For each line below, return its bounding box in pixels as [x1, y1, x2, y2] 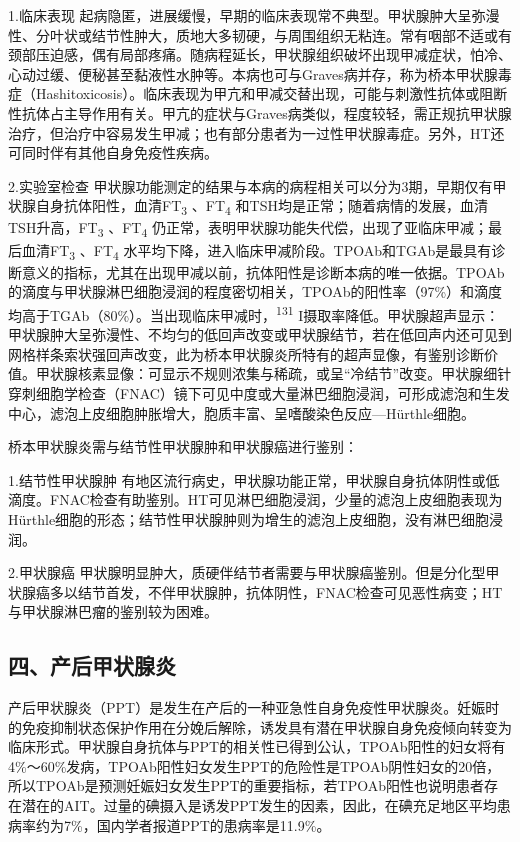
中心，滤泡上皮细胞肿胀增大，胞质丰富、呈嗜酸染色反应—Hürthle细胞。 [8, 402, 476, 423]
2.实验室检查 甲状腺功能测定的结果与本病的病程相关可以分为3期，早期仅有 [8, 175, 493, 196]
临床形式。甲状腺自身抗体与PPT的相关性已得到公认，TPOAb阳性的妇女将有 [8, 736, 506, 757]
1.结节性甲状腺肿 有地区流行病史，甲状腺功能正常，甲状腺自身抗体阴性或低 [8, 469, 500, 490]
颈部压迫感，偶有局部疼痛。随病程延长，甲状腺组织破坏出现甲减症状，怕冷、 [8, 44, 512, 65]
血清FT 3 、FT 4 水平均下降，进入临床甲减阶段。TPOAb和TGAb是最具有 [21, 239, 492, 263]
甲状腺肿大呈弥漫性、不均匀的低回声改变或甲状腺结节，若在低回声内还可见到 [8, 324, 512, 345]
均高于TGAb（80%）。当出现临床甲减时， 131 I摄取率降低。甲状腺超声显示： [8, 301, 500, 325]
